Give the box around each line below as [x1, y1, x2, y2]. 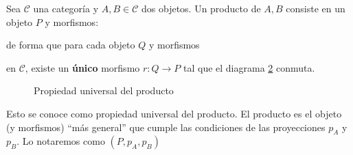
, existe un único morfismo [25, 60, 140, 74]
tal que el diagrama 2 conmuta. [183, 60, 315, 74]
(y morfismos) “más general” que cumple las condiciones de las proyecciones [6, 119, 326, 134]
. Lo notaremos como [16, 134, 105, 148]
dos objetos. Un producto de [141, 1, 261, 15]
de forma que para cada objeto [6, 38, 135, 52]
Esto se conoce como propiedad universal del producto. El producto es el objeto [6, 106, 342, 120]
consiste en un [286, 1, 345, 15]
